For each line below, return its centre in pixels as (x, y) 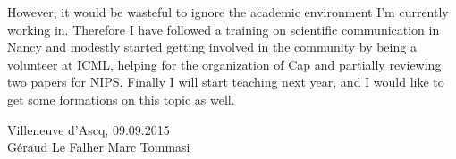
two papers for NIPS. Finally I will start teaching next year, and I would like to (226, 82)
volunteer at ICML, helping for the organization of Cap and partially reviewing (224, 64)
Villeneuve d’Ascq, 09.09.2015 (89, 129)
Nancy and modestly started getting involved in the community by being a (212, 47)
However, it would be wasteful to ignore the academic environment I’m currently (228, 12)
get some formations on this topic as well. (121, 99)
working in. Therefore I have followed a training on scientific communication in (224, 29)
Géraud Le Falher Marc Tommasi (99, 147)
